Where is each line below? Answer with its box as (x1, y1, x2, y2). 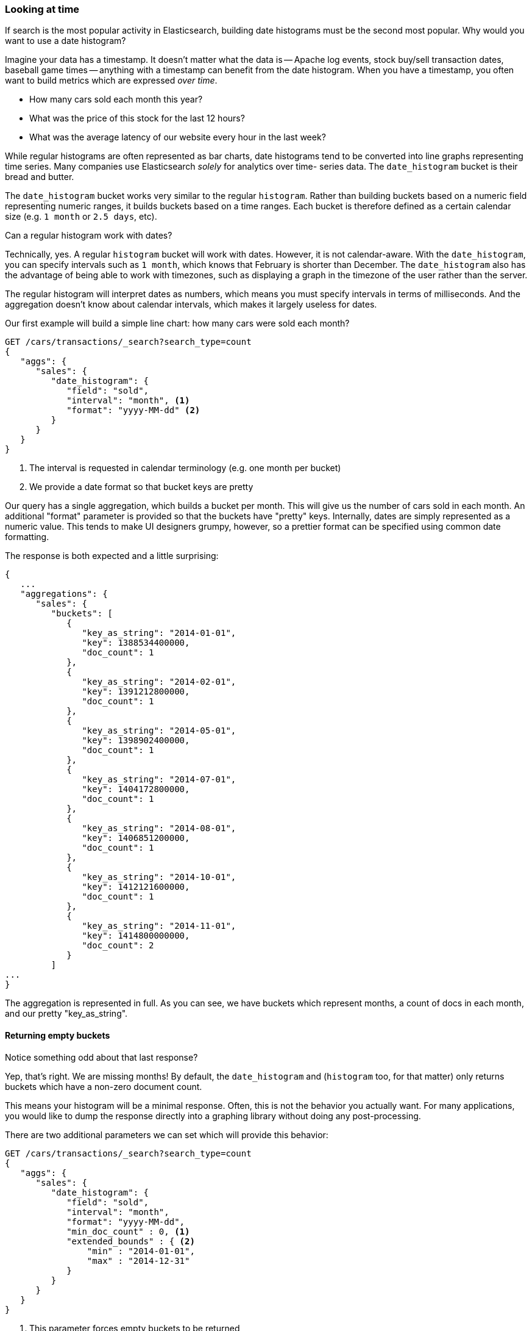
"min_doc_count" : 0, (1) (66, 1226, 190, 1236)
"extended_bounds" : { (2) (66, 1236, 195, 1246)
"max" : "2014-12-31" (87, 1255, 190, 1266)
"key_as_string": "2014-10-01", (82, 872, 236, 882)
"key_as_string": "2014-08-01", (82, 823, 236, 834)
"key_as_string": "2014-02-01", (82, 677, 236, 687)
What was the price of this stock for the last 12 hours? (29, 113, 245, 124)
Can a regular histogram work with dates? (5, 230, 172, 241)
